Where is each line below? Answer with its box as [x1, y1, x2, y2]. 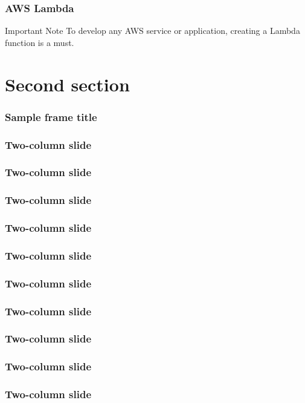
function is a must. [5, 36, 74, 48]
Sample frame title [5, 109, 97, 124]
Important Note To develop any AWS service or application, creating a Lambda [5, 24, 300, 37]
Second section [5, 71, 130, 96]
